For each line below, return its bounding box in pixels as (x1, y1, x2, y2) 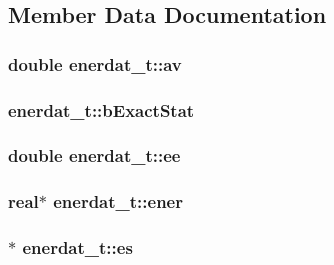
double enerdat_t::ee (8, 143, 181, 168)
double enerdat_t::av (8, 51, 182, 76)
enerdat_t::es (22, 235, 133, 260)
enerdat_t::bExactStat (8, 97, 195, 122)
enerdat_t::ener (53, 189, 183, 214)
